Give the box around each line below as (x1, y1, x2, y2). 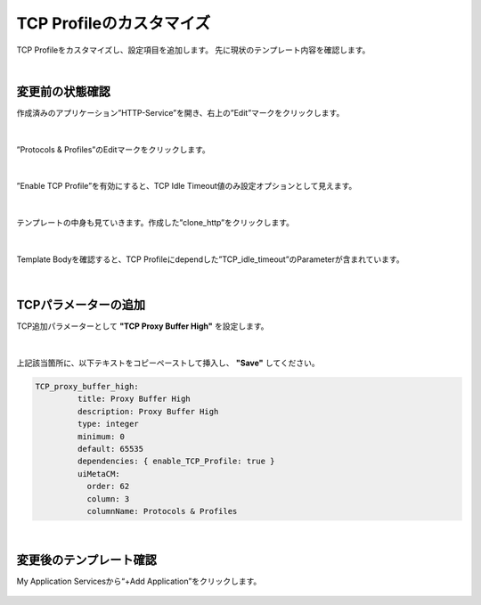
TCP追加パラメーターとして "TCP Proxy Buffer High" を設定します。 (16, 321, 269, 331)
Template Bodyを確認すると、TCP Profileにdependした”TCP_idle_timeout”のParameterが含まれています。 (16, 254, 404, 265)
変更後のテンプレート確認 (16, 552, 158, 568)
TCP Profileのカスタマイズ (16, 13, 211, 33)
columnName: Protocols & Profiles (86, 506, 238, 516)
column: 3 (86, 494, 130, 503)
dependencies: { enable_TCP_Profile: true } (77, 456, 275, 467)
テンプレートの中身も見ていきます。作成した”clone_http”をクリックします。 (16, 217, 294, 228)
